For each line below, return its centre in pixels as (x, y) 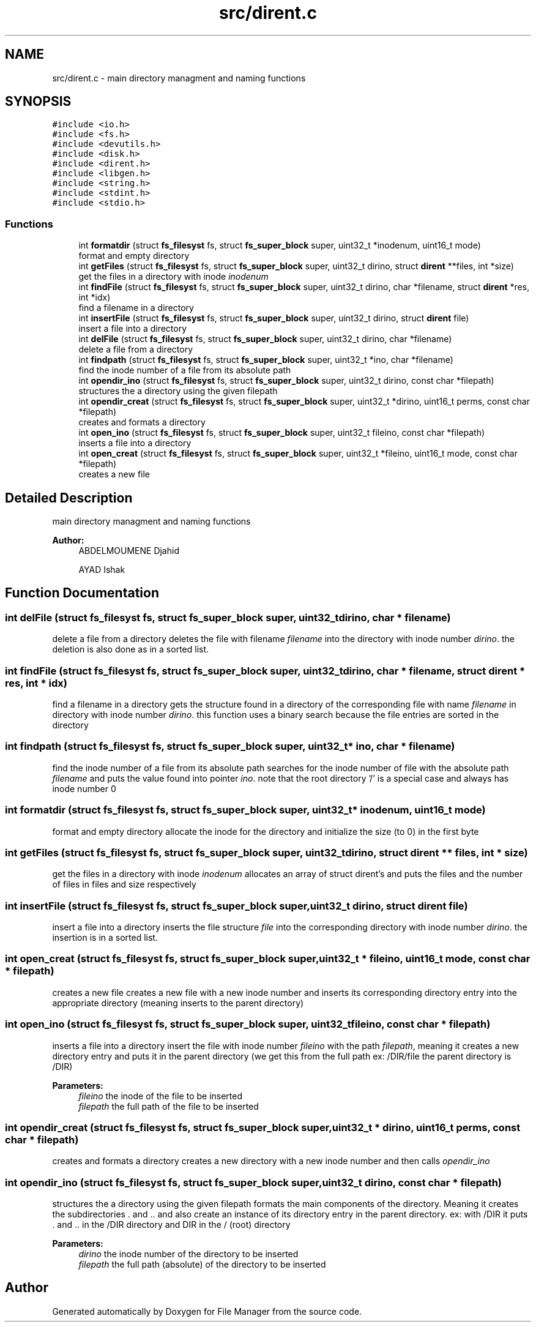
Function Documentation (82, 593)
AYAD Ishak (102, 570)
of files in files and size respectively (124, 884)
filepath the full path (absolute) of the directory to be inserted (202, 1264)
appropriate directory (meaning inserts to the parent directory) (178, 1003)
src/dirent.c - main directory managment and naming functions (179, 78)
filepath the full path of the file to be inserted (169, 1106)
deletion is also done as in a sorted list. (131, 649)
